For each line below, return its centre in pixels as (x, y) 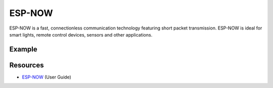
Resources (27, 65)
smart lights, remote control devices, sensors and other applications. (81, 34)
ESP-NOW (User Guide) (47, 77)
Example (23, 49)
